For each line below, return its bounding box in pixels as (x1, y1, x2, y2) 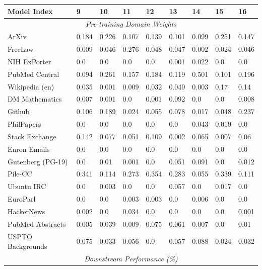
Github (8, 106, 30, 117)
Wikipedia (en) (8, 81, 54, 92)
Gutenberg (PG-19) (8, 156, 68, 166)
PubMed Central (8, 68, 59, 79)
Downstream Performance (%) (84, 253, 178, 264)
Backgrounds (8, 241, 47, 251)
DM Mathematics (8, 94, 62, 104)
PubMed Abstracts (8, 218, 66, 229)
